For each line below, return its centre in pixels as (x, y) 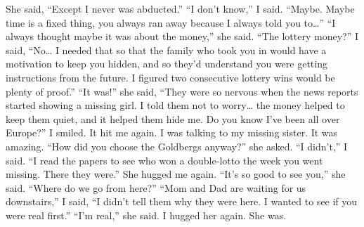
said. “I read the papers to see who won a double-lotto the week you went (164, 160)
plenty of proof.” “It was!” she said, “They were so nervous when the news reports (182, 91)
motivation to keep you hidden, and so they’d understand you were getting (167, 64)
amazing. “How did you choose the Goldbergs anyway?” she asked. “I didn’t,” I (177, 146)
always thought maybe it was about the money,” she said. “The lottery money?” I (182, 36)
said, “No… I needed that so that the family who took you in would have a (166, 50)
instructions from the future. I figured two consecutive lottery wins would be (170, 77)
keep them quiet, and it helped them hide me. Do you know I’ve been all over (173, 118)
